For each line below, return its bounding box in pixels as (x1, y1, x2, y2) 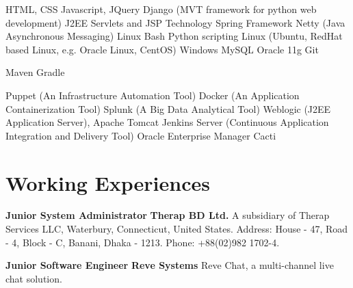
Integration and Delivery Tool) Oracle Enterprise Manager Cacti (5, 128, 276, 142)
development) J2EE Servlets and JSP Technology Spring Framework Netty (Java (5, 15, 345, 29)
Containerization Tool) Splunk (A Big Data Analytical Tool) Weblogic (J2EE (5, 101, 331, 116)
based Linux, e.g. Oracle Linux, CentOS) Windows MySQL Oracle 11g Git (5, 42, 319, 56)
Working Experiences (5, 168, 210, 196)
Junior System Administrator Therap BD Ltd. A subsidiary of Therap (5, 208, 330, 222)
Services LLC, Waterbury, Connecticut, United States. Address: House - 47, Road (5, 222, 348, 236)
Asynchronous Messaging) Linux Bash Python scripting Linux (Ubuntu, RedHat (5, 29, 343, 43)
